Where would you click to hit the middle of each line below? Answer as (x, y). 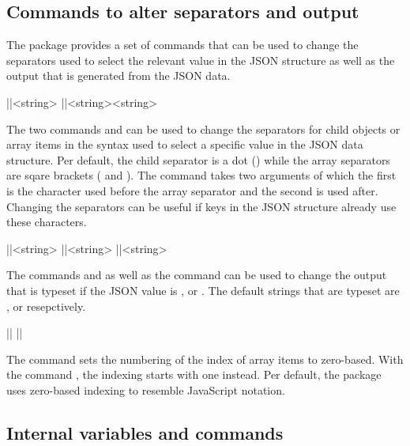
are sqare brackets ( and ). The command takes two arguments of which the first (201, 175)
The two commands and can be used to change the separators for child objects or (203, 129)
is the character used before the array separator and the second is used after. (192, 190)
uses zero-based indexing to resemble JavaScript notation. (146, 389)
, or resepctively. (46, 306)
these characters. (47, 222)
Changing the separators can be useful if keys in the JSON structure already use (201, 206)
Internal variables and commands (145, 432)
